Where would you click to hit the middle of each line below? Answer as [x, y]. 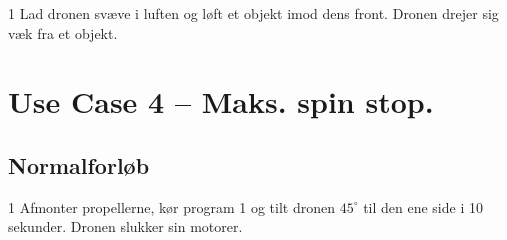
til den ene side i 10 [423, 206]
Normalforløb [79, 164]
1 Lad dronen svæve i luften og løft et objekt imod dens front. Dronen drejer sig [253, 13]
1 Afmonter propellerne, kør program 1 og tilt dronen [171, 206]
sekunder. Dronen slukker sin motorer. [125, 226]
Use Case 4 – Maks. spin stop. [221, 101]
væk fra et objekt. [63, 32]
